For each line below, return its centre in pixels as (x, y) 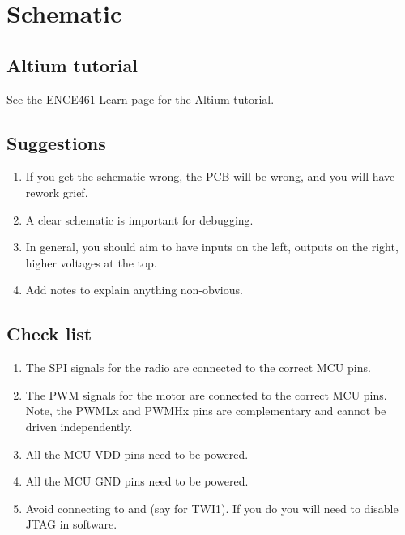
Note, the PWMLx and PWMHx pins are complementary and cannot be (206, 411)
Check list (49, 334)
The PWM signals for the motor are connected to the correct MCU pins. (206, 394)
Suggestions (56, 142)
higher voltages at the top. (91, 262)
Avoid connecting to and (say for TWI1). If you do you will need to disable (212, 508)
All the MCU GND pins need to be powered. (137, 481)
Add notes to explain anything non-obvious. (134, 290)
